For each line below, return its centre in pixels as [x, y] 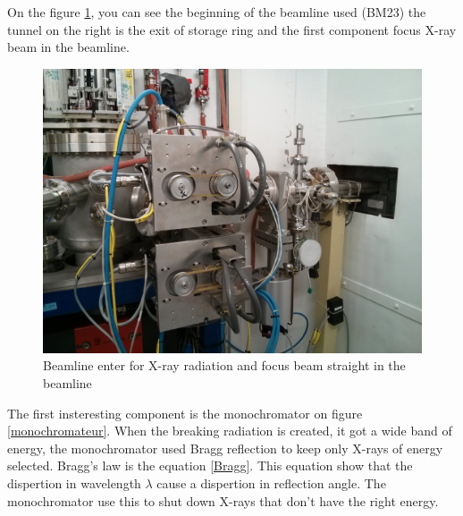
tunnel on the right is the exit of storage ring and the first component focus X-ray [232, 29]
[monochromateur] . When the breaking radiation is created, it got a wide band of [230, 431]
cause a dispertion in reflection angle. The [271, 482]
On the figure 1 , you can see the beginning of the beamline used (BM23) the [217, 12]
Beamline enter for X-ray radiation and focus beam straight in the [224, 365]
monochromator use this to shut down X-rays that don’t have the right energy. [223, 500]
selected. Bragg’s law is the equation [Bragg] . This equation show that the [210, 465]
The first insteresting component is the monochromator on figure [185, 413]
